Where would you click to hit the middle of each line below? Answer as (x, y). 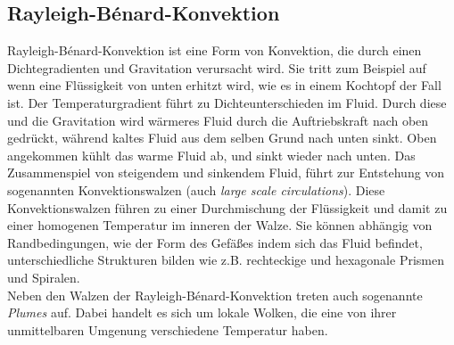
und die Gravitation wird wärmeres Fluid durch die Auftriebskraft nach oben (218, 120)
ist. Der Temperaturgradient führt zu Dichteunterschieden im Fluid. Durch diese (227, 102)
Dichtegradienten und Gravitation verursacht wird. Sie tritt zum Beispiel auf (217, 67)
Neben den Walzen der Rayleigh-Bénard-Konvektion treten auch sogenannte (215, 295)
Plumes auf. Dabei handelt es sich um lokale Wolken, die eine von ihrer (202, 312)
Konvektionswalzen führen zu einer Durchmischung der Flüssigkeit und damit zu (227, 207)
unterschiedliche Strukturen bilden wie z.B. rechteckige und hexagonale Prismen (226, 260)
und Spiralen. (44, 277)
